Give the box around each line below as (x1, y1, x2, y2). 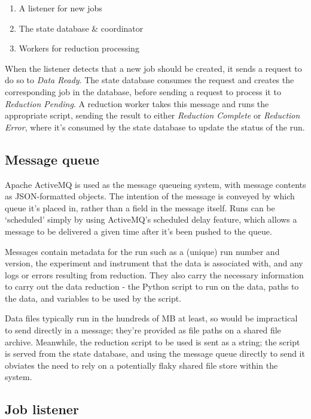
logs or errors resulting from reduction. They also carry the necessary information (5, 268, 304, 281)
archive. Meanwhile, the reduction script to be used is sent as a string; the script (5, 335, 300, 348)
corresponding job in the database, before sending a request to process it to (5, 85, 281, 98)
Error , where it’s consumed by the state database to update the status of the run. (5, 120, 305, 133)
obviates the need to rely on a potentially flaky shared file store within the (5, 359, 278, 371)
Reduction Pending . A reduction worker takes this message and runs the (5, 97, 269, 110)
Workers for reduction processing (19, 42, 139, 54)
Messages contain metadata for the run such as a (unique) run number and (5, 245, 280, 257)
